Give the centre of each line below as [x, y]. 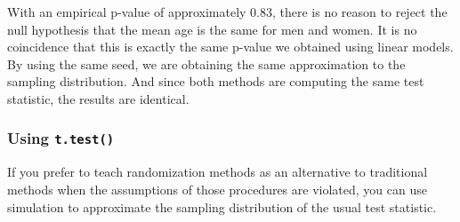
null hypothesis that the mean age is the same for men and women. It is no [212, 29]
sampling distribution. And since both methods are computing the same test [216, 81]
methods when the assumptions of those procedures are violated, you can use [217, 189]
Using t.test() [61, 138]
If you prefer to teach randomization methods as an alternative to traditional [218, 172]
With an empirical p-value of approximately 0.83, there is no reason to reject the [227, 12]
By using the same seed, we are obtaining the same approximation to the [206, 63]
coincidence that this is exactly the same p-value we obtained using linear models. [230, 47]
